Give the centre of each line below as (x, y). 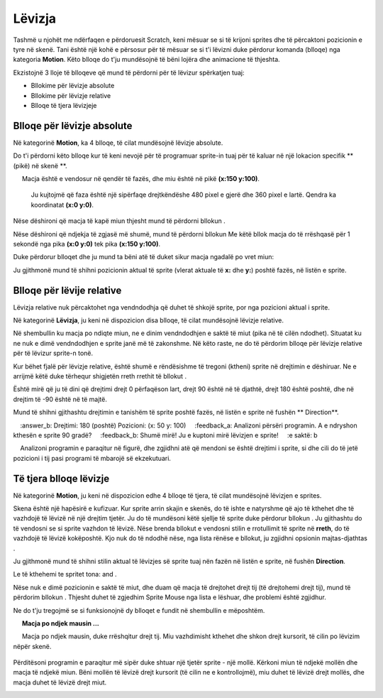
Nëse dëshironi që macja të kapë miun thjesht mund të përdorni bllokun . (120, 221)
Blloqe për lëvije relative (67, 290)
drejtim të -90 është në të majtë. (60, 399)
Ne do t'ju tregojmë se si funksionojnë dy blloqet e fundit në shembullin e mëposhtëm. (139, 610)
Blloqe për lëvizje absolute (73, 125)
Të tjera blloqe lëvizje (61, 478)
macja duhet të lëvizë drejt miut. (60, 682)
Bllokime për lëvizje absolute (73, 86)
